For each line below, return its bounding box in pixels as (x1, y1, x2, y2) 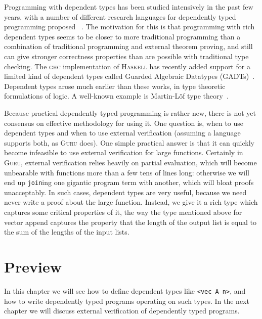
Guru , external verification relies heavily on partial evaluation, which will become (4, 157, 257, 167)
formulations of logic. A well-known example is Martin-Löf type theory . (4, 90, 229, 101)
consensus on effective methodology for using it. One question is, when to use (4, 117, 244, 128)
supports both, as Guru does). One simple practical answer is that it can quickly (4, 137, 254, 148)
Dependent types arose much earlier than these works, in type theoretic (4, 80, 226, 91)
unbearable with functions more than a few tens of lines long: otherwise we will (4, 167, 249, 177)
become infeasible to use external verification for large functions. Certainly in (4, 147, 243, 158)
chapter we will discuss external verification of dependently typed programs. (4, 305, 240, 316)
